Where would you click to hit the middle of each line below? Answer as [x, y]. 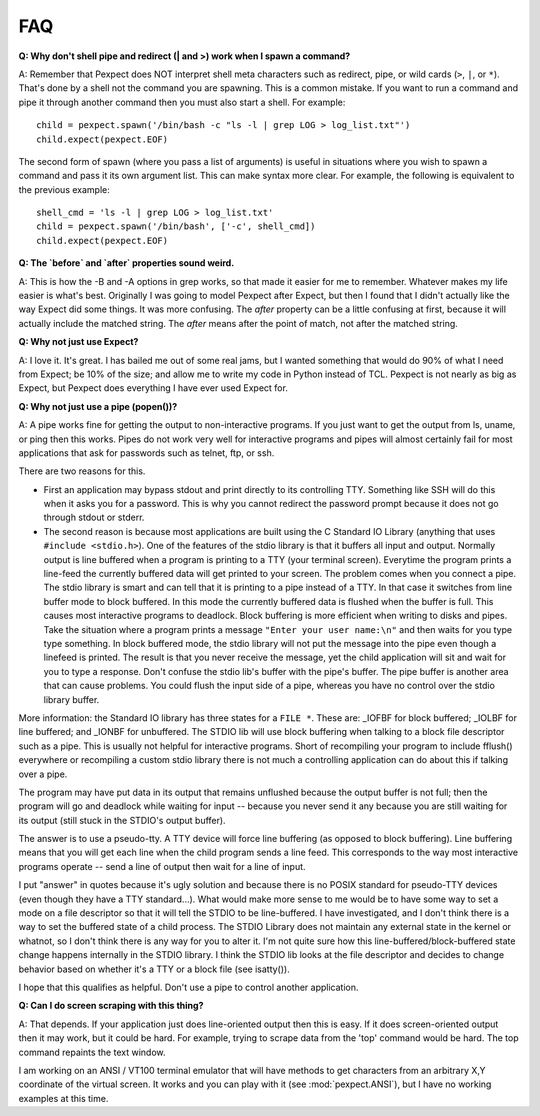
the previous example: [64, 189]
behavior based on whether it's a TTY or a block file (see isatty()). [154, 969]
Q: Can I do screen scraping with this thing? [111, 1006]
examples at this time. [63, 1098]
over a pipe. [43, 774]
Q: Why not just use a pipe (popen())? [98, 406]
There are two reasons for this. [82, 471]
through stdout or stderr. [94, 517]
